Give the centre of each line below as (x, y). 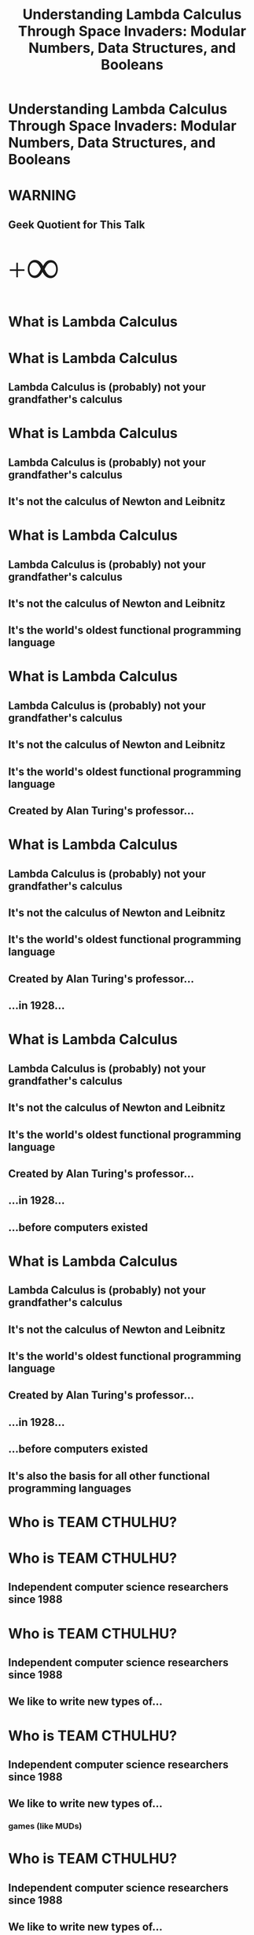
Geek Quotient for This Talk (77, 225)
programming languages (70, 1488)
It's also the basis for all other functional (109, 1476)
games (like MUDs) (45, 1826)
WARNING (42, 196)
